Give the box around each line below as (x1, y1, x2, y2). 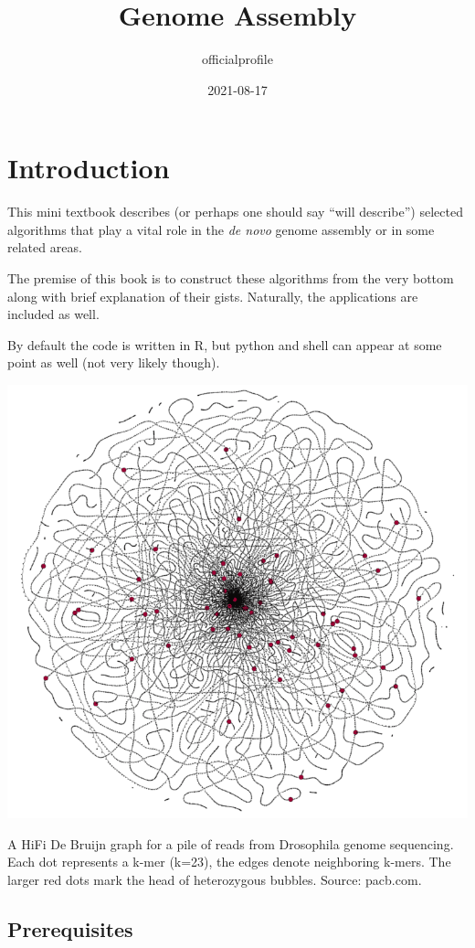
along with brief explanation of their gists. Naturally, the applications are (7, 286, 418, 305)
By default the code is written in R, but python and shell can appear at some (7, 335, 442, 354)
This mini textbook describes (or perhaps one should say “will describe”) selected (7, 202, 463, 221)
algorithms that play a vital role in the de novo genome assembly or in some (7, 219, 435, 239)
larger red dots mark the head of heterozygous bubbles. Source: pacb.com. (7, 869, 422, 889)
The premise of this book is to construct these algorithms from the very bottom (7, 269, 454, 288)
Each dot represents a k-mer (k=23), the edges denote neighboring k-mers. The (7, 852, 451, 871)
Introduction (7, 149, 170, 186)
